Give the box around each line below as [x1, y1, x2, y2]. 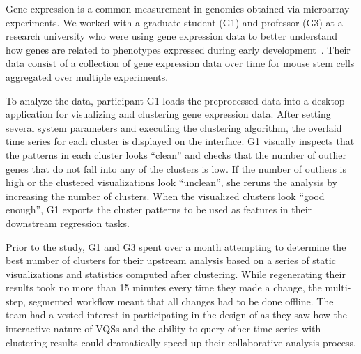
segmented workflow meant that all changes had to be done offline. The [29, 293, 334, 308]
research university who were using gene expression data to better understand [6, 29, 337, 43]
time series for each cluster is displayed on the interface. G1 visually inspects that [6, 134, 355, 148]
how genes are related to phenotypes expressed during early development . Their [6, 42, 351, 56]
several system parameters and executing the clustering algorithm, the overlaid [6, 120, 342, 134]
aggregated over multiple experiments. [6, 69, 169, 84]
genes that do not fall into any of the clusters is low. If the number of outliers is [6, 161, 347, 176]
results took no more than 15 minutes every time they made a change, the [6, 280, 322, 295]
